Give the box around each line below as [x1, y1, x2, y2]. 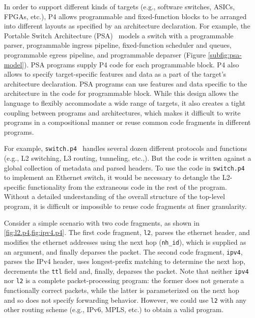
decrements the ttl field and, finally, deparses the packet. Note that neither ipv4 [4, 265, 249, 276]
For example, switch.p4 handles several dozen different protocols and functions [4, 143, 247, 153]
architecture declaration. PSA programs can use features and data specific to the [4, 78, 247, 88]
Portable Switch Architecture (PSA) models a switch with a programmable [4, 30, 234, 40]
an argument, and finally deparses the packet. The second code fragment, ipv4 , [4, 246, 243, 257]
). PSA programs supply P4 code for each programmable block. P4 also [24, 59, 239, 69]
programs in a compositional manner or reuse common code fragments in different [4, 117, 251, 127]
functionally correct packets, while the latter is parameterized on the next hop [4, 285, 239, 295]
